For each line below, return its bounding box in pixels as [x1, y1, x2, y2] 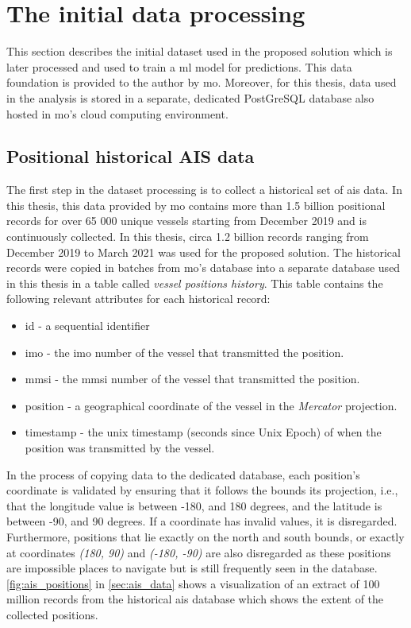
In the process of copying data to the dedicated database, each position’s [6, 466, 360, 483]
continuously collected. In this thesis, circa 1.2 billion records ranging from [6, 228, 369, 245]
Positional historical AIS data [6, 144, 255, 169]
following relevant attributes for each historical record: [6, 290, 271, 307]
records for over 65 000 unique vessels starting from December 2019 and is [6, 212, 367, 229]
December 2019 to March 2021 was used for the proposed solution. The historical [6, 243, 401, 260]
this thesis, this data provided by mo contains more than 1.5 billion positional [6, 196, 386, 213]
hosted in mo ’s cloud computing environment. [6, 105, 229, 122]
